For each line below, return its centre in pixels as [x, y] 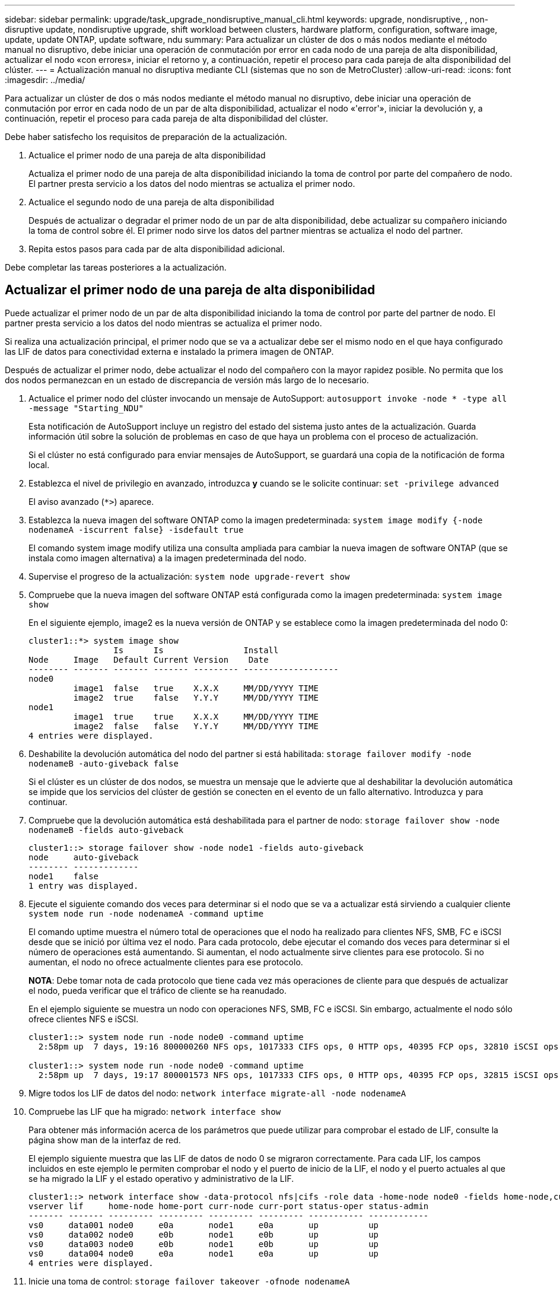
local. [39, 465]
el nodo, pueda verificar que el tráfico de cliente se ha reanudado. [158, 990]
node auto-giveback [84, 857]
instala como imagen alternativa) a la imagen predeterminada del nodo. [168, 558]
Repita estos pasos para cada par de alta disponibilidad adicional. [157, 249]
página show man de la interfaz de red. [105, 1140]
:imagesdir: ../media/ [45, 80]
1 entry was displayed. [84, 885]
